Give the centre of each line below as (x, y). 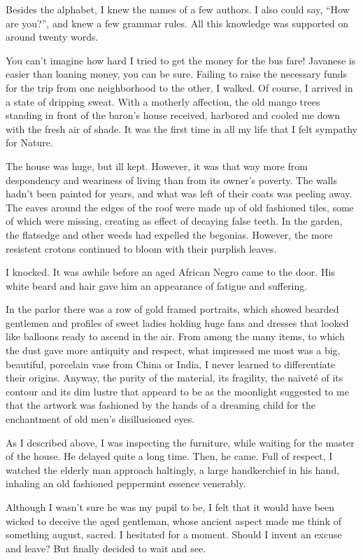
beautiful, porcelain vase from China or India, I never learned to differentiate (171, 364)
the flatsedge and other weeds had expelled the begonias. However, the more (169, 234)
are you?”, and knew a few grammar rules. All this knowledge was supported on (177, 23)
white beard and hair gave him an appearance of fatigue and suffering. (157, 285)
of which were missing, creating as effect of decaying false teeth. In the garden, (174, 221)
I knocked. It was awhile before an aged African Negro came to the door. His (170, 272)
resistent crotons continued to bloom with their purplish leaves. (141, 248)
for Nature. (29, 142)
